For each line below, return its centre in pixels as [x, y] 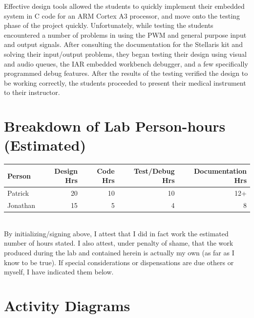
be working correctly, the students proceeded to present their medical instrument [125, 82]
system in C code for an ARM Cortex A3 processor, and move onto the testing [122, 15]
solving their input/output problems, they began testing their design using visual [125, 54]
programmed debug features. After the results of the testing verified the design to [126, 73]
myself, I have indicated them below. [59, 272]
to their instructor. [32, 92]
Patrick [18, 193]
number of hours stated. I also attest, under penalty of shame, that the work [119, 243]
